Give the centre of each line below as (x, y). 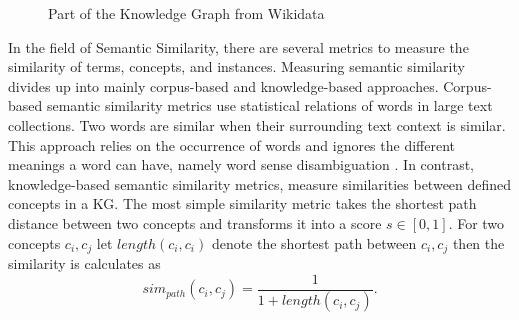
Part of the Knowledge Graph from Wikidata (186, 13)
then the (478, 242)
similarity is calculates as (84, 262)
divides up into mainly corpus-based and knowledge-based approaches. (223, 85)
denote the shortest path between (314, 242)
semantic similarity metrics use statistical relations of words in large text (269, 105)
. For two (476, 222)
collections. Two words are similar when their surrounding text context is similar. (257, 124)
